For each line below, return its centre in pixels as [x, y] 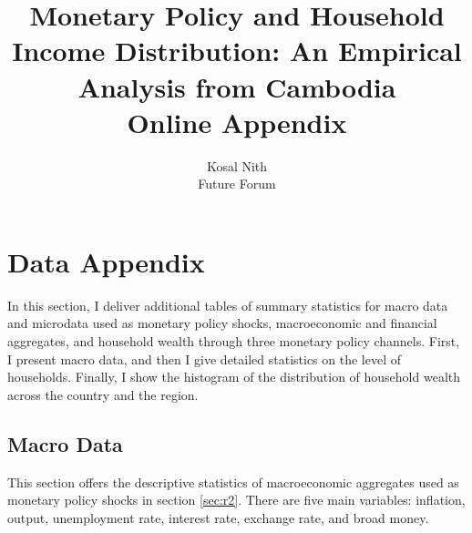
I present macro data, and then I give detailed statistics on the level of [205, 359]
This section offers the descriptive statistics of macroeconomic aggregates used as [233, 482]
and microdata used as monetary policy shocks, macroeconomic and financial [222, 323]
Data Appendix [106, 261]
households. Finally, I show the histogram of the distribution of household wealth [234, 377]
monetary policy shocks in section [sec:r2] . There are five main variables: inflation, [236, 500]
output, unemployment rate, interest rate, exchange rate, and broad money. [218, 517]
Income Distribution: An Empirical [237, 51]
